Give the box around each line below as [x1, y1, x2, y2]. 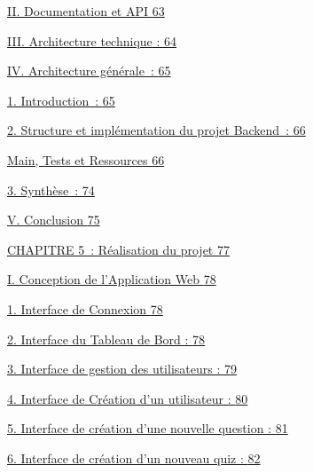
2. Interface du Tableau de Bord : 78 [7, 329, 206, 348]
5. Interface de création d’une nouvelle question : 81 [7, 419, 288, 438]
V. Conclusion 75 [7, 210, 100, 229]
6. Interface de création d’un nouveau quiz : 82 [7, 448, 261, 467]
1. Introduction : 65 [7, 91, 115, 109]
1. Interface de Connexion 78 [7, 299, 163, 318]
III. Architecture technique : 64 [7, 31, 177, 50]
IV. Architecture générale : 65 [7, 61, 171, 80]
